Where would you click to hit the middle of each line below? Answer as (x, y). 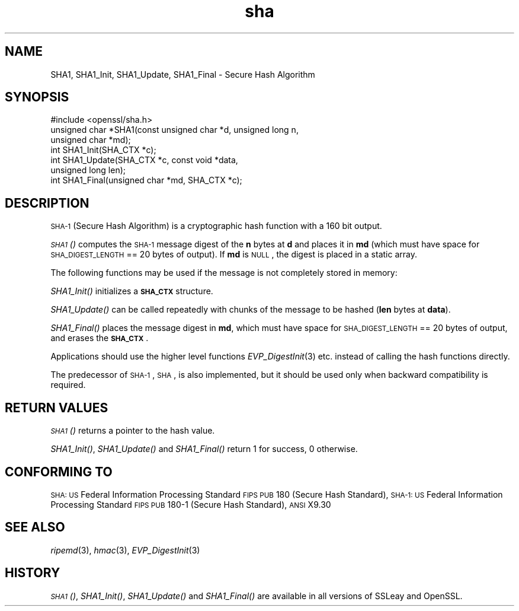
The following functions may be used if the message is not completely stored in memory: (224, 273)
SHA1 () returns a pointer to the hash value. (133, 431)
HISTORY (33, 573)
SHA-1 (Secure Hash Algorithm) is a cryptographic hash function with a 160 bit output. (216, 226)
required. (68, 385)
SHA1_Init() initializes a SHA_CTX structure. (132, 291)
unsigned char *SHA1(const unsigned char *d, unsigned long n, (174, 130)
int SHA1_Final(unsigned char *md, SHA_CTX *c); (146, 180)
